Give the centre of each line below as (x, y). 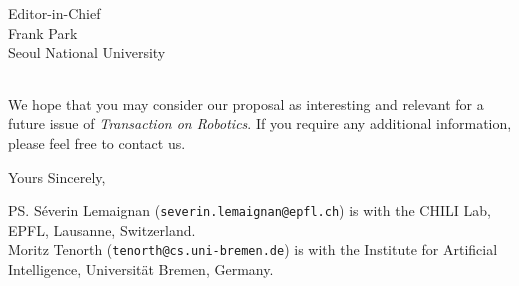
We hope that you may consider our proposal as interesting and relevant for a (246, 103)
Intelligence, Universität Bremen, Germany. (141, 269)
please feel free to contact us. (97, 142)
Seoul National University (87, 52)
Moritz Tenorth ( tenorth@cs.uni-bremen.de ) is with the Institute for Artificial (253, 249)
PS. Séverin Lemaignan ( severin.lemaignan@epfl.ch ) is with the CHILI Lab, (249, 210)
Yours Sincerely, (57, 176)
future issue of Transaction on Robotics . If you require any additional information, (260, 123)
